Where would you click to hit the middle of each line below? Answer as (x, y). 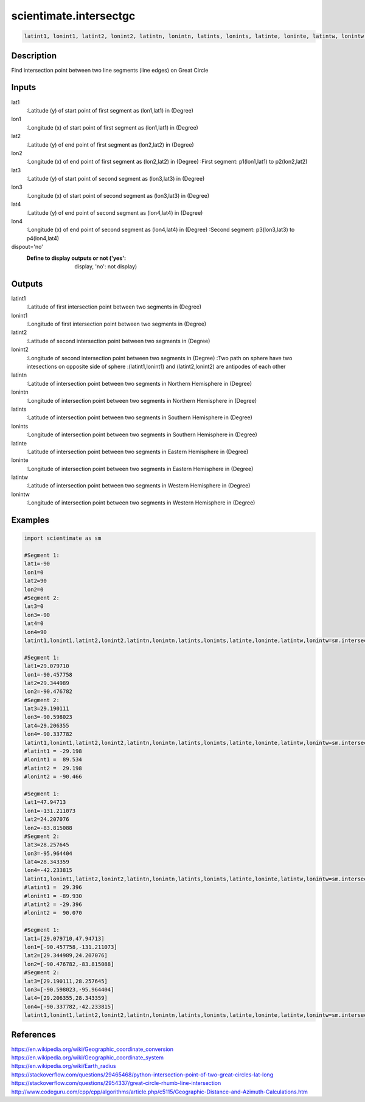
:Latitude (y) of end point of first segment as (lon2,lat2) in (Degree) (110, 145)
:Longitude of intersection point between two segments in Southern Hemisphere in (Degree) (142, 434)
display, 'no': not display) (106, 266)
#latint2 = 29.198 (53, 768)
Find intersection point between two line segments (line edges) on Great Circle (110, 70)
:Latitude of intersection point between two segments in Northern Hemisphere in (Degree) (139, 383)
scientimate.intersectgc (73, 16)
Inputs (24, 87)
